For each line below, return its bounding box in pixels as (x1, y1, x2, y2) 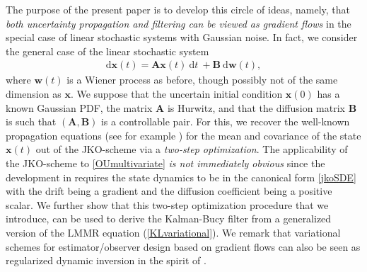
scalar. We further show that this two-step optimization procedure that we (6, 197, 329, 212)
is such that (6, 114, 57, 129)
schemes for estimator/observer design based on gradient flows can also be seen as (6, 239, 361, 254)
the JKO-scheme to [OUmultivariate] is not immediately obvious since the (6, 155, 325, 170)
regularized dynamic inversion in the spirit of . (6, 253, 206, 268)
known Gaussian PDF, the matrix (6, 100, 153, 115)
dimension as (6, 86, 62, 101)
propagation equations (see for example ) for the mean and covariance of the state (6, 127, 361, 142)
